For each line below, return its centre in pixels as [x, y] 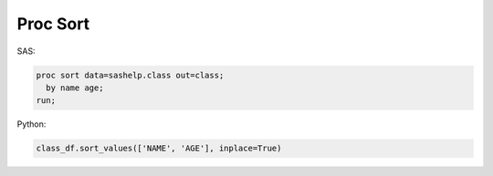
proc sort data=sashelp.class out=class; [130, 75]
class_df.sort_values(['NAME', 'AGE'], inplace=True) [159, 149]
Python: [31, 124]
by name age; [75, 88]
